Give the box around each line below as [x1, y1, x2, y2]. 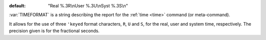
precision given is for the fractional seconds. [9, 28, 100, 34]
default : [9, 3, 26, 8]
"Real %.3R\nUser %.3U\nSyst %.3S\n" [48, 3, 128, 8]
